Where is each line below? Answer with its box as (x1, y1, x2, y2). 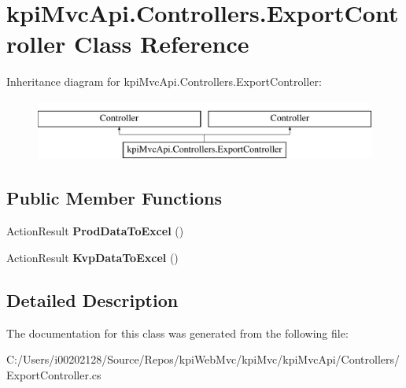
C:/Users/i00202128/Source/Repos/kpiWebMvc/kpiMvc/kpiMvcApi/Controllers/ (6, 351, 400, 368)
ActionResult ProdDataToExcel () (6, 223, 184, 239)
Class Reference (73, 28, 249, 60)
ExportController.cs (6, 366, 101, 382)
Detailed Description (6, 287, 179, 312)
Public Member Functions (6, 186, 222, 210)
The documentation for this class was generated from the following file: (6, 324, 349, 341)
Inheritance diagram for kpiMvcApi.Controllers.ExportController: (6, 73, 322, 90)
